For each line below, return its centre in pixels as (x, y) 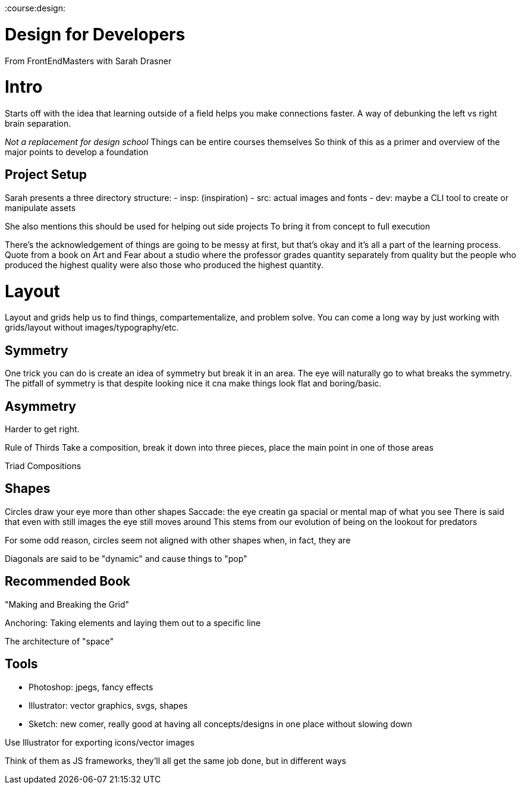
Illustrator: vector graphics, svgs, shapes (108, 705)
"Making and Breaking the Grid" (67, 604)
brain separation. (38, 123)
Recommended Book (68, 581)
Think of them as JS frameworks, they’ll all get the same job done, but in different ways (175, 760)
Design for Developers (95, 34)
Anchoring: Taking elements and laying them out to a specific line (133, 623)
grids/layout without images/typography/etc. (92, 328)
